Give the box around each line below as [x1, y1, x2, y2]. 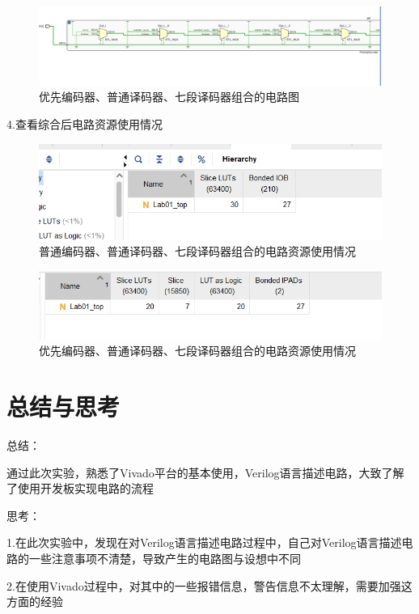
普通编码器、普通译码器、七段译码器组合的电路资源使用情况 [39, 243, 356, 260]
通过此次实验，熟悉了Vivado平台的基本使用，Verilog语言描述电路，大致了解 [6, 464, 404, 481]
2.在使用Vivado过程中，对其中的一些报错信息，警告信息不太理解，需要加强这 [6, 577, 413, 594]
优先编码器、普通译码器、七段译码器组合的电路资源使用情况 [39, 342, 356, 359]
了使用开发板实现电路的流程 [6, 480, 154, 497]
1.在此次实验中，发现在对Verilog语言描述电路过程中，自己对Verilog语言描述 [6, 534, 402, 551]
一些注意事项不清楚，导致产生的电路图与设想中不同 [28, 549, 301, 566]
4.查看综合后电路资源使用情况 [6, 115, 163, 132]
